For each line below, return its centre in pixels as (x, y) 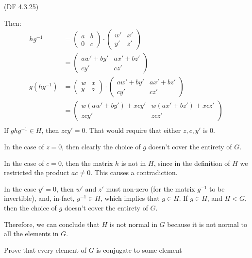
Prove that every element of (45, 250)
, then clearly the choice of (101, 146)
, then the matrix (87, 163)
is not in (134, 163)
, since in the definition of (192, 163)
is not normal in (133, 224)
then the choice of (30, 207)
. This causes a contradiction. (134, 172)
